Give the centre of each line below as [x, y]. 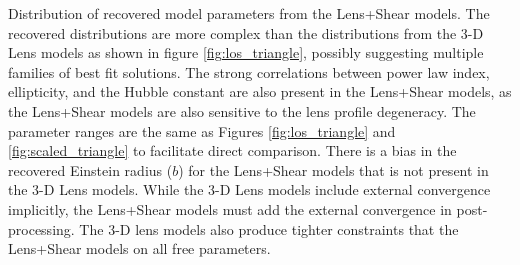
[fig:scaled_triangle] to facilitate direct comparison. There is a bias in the [232, 150]
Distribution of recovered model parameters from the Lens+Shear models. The [249, 13]
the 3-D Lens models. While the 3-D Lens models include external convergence [249, 189]
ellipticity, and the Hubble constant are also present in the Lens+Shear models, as [260, 91]
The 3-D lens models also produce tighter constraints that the [269, 228]
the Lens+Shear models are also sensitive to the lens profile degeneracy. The [242, 110]
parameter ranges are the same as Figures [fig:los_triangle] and [202, 130]
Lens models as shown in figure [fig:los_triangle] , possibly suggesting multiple [246, 52]
